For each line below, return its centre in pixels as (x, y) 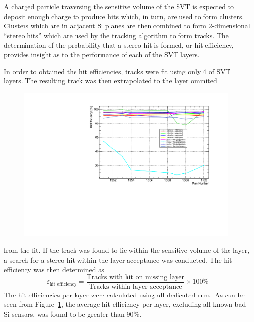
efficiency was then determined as (54, 269)
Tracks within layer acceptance (135, 286)
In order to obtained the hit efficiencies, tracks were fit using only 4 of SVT (117, 71)
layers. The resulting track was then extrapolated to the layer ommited (111, 81)
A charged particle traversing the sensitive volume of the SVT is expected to (119, 6)
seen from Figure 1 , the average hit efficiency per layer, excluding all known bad (125, 304)
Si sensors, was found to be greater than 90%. (73, 314)
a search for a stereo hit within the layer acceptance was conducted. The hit (118, 260)
